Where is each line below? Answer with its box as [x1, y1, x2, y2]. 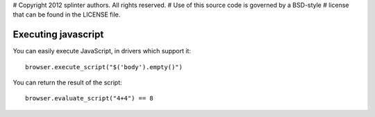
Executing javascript [12, 28, 104, 41]
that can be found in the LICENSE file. [12, 10, 121, 19]
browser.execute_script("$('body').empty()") [25, 63, 183, 71]
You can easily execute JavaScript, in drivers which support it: [12, 47, 191, 55]
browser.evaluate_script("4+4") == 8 [25, 94, 154, 102]
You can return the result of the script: [12, 78, 122, 87]
